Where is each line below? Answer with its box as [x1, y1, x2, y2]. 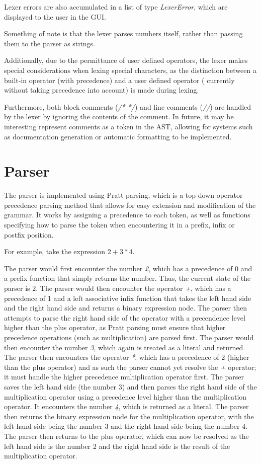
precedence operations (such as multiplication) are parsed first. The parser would [4, 332, 254, 342]
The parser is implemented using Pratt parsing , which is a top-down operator [4, 190, 243, 200]
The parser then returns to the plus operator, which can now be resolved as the [4, 430, 249, 441]
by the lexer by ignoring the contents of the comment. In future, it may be [4, 111, 234, 122]
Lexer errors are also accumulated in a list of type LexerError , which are [4, 2, 228, 12]
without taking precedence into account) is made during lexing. [4, 85, 199, 95]
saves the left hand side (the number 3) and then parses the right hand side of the [4, 381, 257, 392]
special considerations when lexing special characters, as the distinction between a [4, 64, 256, 75]
